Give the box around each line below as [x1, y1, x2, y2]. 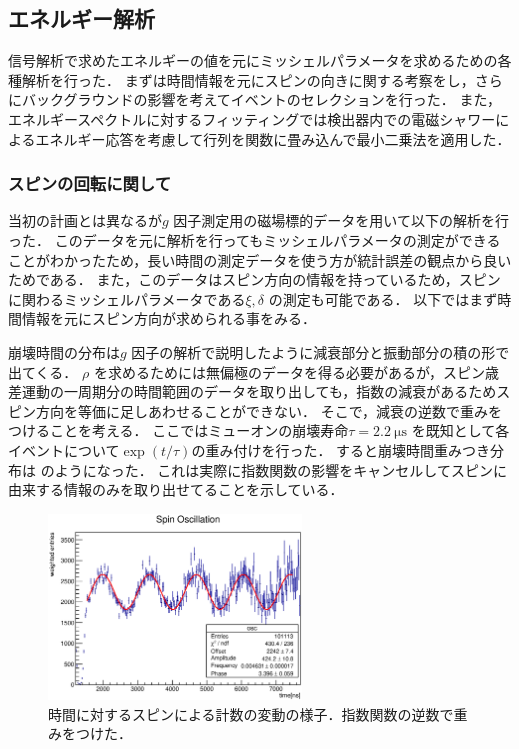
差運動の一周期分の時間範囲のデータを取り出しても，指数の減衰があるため [8, 381, 497, 402]
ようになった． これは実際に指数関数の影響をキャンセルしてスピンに [54, 459, 507, 480]
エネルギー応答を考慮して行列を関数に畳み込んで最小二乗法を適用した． [35, 128, 511, 149]
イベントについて [8, 439, 120, 460]
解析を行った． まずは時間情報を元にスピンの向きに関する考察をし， [21, 69, 475, 90]
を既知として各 [411, 420, 510, 441]
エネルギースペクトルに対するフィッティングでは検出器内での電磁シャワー [8, 108, 496, 129]
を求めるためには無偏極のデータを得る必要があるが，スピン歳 [93, 361, 500, 382]
